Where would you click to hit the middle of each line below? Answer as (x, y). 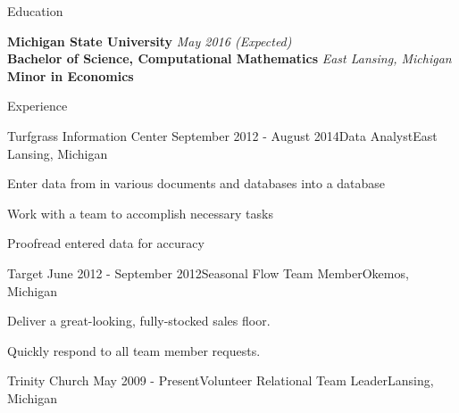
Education (35, 11)
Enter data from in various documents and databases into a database (196, 183)
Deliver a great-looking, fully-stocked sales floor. (139, 321)
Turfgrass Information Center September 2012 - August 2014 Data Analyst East (222, 135)
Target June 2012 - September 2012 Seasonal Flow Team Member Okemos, (208, 273)
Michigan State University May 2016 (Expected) (150, 41)
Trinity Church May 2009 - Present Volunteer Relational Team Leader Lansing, (221, 380)
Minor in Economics (71, 75)
